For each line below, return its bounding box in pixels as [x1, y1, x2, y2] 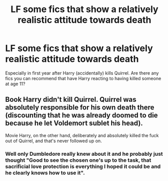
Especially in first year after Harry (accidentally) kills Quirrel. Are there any [5, 70, 159, 76]
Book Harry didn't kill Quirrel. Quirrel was [5, 95, 137, 104]
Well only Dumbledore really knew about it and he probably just [5, 150, 163, 157]
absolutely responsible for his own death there [5, 103, 154, 112]
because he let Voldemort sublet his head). [5, 119, 143, 128]
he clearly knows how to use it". [5, 169, 85, 176]
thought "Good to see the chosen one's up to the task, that [5, 156, 152, 163]
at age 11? [5, 81, 26, 87]
